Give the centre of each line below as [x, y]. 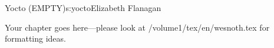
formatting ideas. [35, 38]
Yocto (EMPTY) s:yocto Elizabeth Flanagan [83, 8]
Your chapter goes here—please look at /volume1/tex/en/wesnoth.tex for [137, 27]
